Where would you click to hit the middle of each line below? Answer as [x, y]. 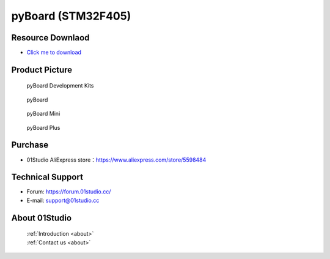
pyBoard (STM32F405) [71, 16]
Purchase [30, 145]
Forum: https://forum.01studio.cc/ [69, 192]
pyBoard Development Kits [60, 86]
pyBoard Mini [43, 114]
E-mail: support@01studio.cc [63, 200]
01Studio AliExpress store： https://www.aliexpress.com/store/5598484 [116, 160]
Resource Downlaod [50, 38]
